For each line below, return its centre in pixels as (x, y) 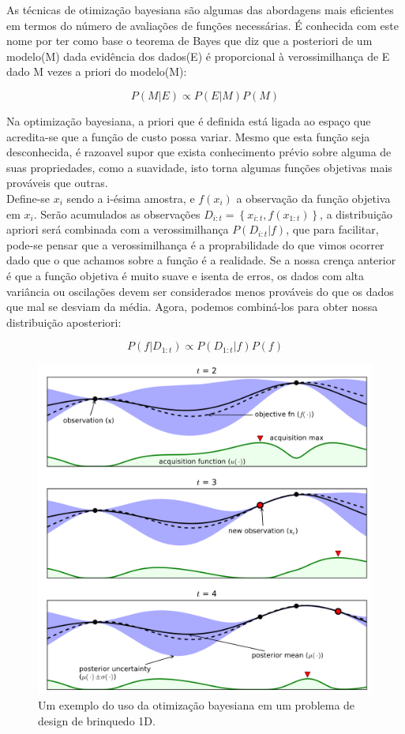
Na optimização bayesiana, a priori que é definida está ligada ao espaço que (189, 120)
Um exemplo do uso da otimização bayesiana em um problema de (197, 705)
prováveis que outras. (57, 183)
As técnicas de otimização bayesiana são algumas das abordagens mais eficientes (200, 9)
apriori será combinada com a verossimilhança (118, 229)
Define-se (28, 198)
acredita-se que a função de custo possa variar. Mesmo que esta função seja (188, 136)
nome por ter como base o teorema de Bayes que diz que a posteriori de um (189, 41)
